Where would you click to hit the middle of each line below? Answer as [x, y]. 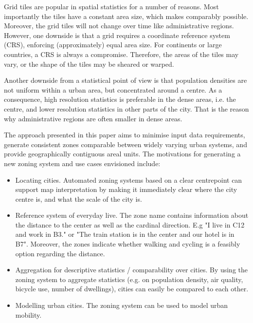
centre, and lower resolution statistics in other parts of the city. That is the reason [126, 108]
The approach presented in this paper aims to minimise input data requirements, [125, 135]
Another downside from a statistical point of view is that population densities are [126, 80]
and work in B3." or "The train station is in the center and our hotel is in [125, 234]
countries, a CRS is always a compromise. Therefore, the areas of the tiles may [121, 54]
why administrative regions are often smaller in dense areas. [93, 118]
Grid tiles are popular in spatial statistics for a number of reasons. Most [111, 6]
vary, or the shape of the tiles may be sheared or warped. [89, 64]
